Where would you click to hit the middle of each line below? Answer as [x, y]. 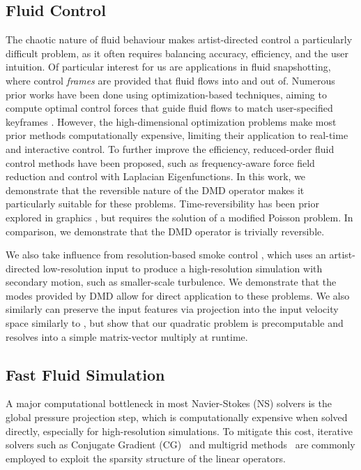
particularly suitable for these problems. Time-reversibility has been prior [162, 204]
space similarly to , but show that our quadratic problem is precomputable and [175, 323]
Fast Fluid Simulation [85, 374]
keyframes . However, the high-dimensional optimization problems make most [171, 121]
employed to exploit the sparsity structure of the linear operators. [146, 458]
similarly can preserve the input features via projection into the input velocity [172, 309]
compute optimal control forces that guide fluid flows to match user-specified [169, 108]
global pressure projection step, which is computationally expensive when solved [177, 417]
